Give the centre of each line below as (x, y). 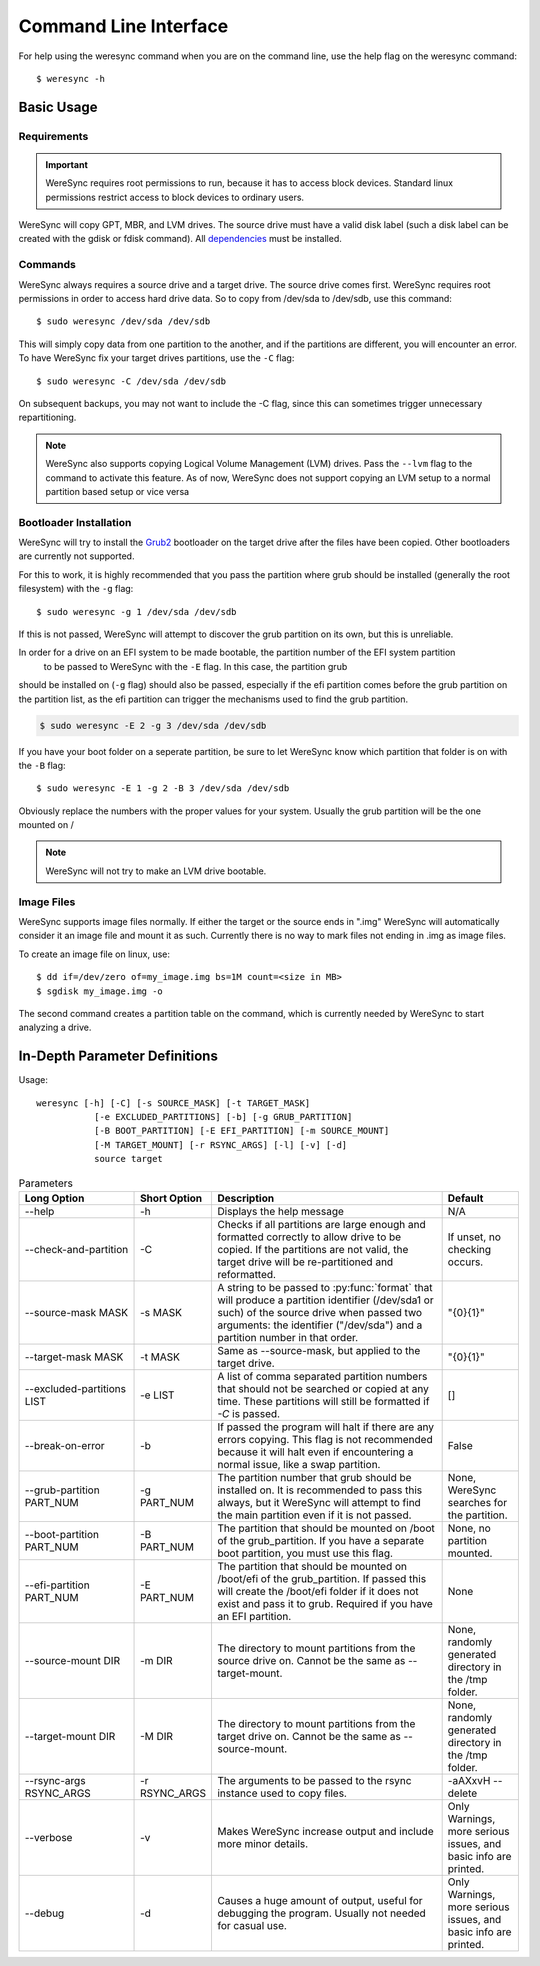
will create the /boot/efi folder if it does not (317, 1591)
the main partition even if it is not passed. (314, 1515)
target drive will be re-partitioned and (305, 1262)
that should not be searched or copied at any (322, 1388)
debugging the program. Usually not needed (321, 1913)
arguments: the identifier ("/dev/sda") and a (319, 1325)
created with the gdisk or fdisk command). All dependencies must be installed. (180, 239)
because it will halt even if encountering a (315, 1452)
